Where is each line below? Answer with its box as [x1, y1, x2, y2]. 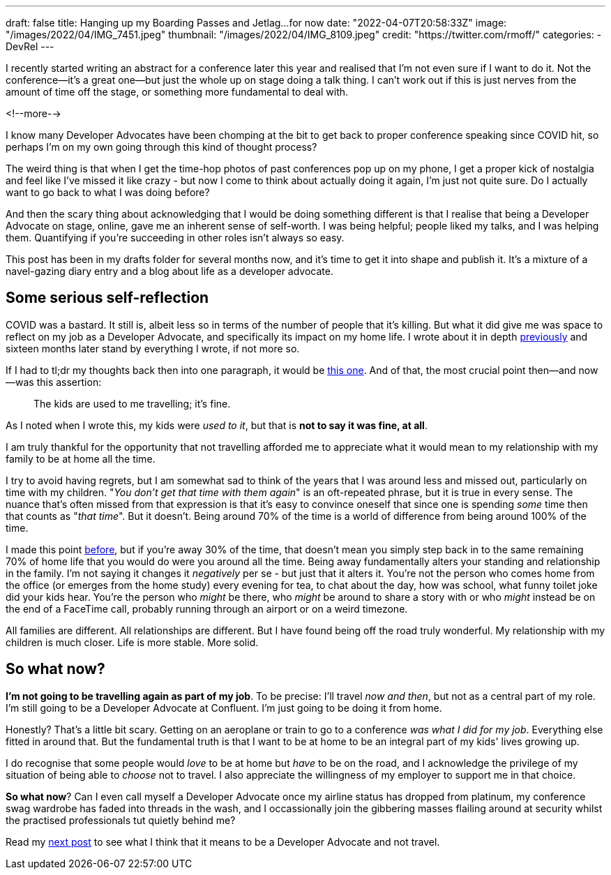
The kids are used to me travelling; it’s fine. [33, 397, 231, 410]
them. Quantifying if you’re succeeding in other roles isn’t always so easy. [6, 232, 345, 244]
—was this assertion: [6, 375, 102, 388]
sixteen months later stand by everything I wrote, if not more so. [6, 342, 300, 354]
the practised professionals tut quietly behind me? [6, 814, 236, 826]
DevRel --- [6, 40, 54, 52]
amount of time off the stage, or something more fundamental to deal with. [6, 86, 349, 98]
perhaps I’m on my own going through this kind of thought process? [6, 141, 317, 153]
